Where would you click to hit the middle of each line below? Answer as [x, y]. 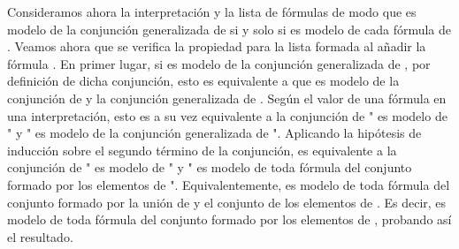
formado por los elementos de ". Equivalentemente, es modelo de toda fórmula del [229, 184]
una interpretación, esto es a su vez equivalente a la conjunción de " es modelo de [227, 115]
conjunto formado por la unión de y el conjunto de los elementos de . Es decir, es [227, 202]
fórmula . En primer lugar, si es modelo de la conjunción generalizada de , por [219, 63]
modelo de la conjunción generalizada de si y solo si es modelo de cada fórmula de [229, 29]
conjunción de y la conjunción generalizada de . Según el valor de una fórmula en [227, 98]
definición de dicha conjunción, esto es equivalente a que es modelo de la [203, 81]
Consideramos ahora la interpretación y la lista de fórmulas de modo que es [212, 11]
